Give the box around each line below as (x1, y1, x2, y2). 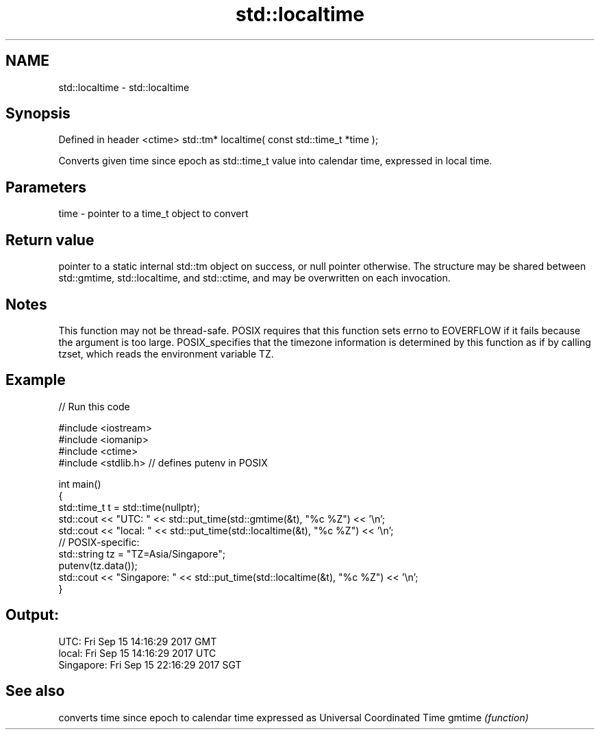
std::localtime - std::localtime (58, 81, 190, 93)
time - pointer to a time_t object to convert (58, 208, 249, 220)
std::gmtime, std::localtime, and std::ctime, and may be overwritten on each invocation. (58, 272, 451, 284)
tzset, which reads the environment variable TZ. (58, 347, 274, 360)
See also (5, 682, 65, 700)
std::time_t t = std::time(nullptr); (58, 501, 200, 513)
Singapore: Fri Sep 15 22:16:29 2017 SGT (58, 658, 242, 671)
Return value (5, 231, 95, 249)
